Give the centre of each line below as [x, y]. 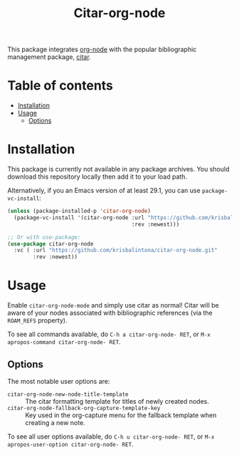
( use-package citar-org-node [51, 244]
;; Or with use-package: [44, 237]
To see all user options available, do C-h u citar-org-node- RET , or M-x [111, 436]
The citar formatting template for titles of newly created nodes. [117, 401]
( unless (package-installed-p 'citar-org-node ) [79, 211]
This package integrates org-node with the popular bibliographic [102, 49]
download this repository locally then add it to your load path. [97, 177]
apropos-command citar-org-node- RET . [64, 342]
